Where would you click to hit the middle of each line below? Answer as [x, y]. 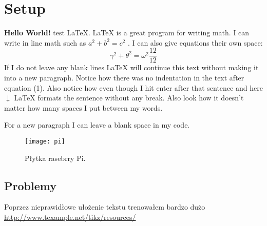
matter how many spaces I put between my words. [83, 107]
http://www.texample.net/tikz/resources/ [70, 217]
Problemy [30, 185]
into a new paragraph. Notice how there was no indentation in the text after [124, 77]
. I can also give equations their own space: [195, 42]
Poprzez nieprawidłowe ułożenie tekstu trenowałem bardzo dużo [105, 207]
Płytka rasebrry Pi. [55, 158]
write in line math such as [45, 42]
